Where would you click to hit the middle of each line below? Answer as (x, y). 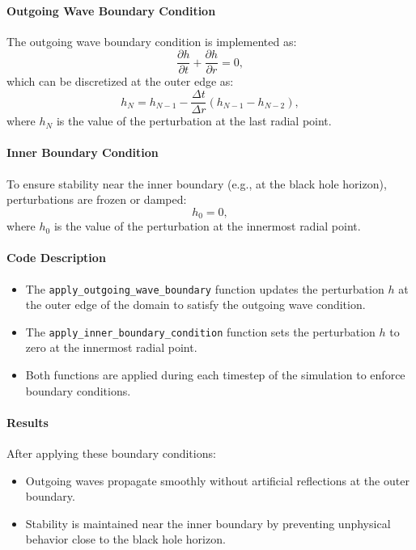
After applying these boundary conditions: (111, 453)
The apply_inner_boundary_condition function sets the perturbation (200, 331)
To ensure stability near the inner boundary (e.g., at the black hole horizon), (197, 183)
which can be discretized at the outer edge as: (120, 81)
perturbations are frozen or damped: (97, 199)
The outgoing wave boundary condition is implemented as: (152, 41)
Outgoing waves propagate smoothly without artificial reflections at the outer (217, 480)
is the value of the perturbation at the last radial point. (194, 121)
